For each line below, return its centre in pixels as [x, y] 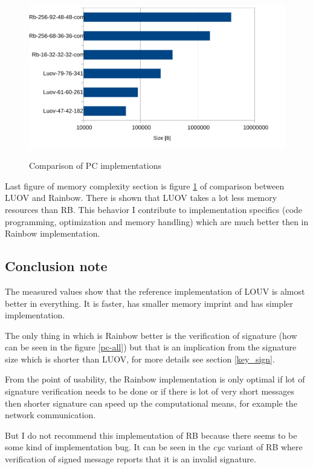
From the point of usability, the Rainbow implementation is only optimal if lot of [155, 379]
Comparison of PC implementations [95, 166]
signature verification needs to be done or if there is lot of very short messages [150, 391]
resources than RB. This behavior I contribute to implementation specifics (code [154, 209]
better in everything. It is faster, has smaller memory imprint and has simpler [149, 303]
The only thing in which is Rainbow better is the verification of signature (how [151, 335]
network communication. [50, 415]
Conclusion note [56, 266]
